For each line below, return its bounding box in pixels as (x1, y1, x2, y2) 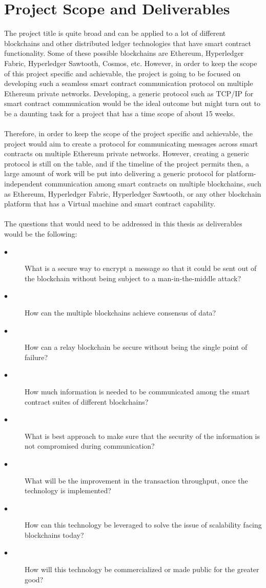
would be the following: (4, 228, 77, 239)
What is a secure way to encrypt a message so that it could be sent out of (25, 263, 257, 274)
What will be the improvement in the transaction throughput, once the (25, 475, 248, 486)
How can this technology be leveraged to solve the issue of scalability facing (25, 519, 262, 530)
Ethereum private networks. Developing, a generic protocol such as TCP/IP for (4, 88, 254, 98)
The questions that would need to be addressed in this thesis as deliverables (4, 218, 242, 229)
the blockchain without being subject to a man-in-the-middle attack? (25, 272, 241, 283)
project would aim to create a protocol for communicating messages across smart (4, 138, 258, 149)
